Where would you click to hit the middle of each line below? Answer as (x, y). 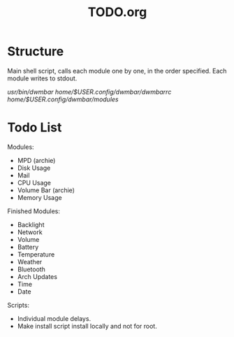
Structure (36, 51)
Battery (28, 247)
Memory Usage (39, 197)
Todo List (35, 128)
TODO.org (117, 12)
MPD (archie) (36, 160)
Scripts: (19, 305)
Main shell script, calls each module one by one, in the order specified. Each (117, 71)
